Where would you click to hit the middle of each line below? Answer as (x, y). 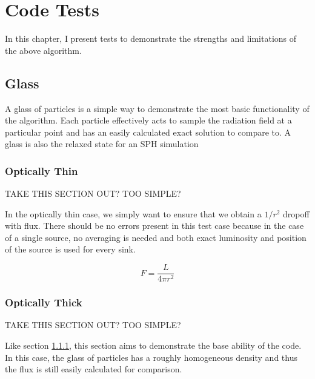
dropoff (296, 213)
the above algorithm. (43, 50)
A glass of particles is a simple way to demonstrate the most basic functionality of (157, 108)
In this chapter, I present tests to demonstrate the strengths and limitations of (151, 38)
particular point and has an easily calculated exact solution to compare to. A (148, 132)
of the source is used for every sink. (70, 249)
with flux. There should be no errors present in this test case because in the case (154, 226)
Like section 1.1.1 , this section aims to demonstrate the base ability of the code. (153, 345)
